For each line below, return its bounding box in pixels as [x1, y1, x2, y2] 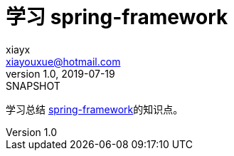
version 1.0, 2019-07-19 [6, 67, 115, 80]
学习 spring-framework [6, 5, 228, 29]
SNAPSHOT [6, 79, 60, 92]
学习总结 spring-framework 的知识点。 [6, 103, 184, 115]
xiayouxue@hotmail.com [6, 55, 121, 68]
